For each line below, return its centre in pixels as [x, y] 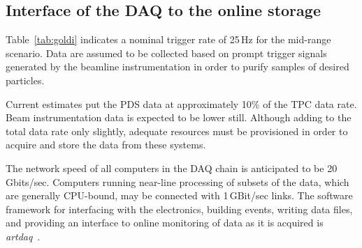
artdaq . [23, 236]
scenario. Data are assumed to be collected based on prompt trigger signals [166, 53]
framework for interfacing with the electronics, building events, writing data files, [179, 209]
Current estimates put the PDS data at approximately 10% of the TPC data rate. [181, 103]
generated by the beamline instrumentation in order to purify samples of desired [178, 67]
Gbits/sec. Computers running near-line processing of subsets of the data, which [178, 181]
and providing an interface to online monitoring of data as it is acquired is [165, 223]
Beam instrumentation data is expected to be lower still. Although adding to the [179, 117]
